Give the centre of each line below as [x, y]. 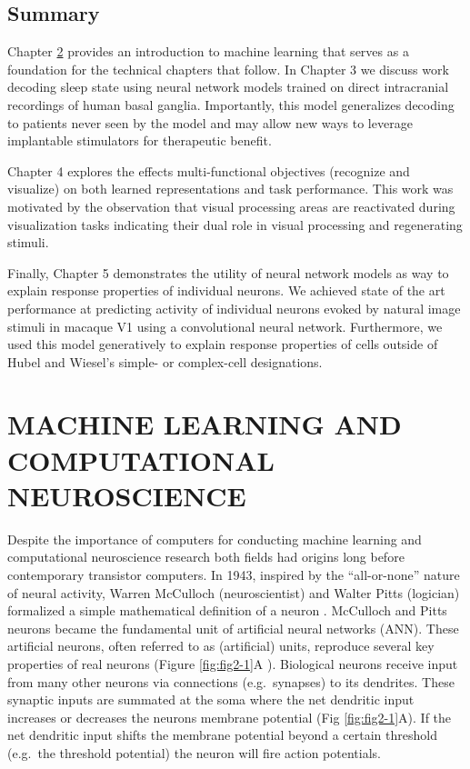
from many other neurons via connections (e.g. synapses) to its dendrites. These [231, 681]
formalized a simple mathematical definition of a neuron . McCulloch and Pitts [227, 610]
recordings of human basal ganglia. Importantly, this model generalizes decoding [231, 104]
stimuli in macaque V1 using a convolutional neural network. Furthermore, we [225, 326]
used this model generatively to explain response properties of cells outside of [223, 344]
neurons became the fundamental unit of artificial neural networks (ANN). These [233, 628]
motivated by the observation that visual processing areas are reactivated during [231, 206]
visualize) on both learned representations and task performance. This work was [230, 189]
